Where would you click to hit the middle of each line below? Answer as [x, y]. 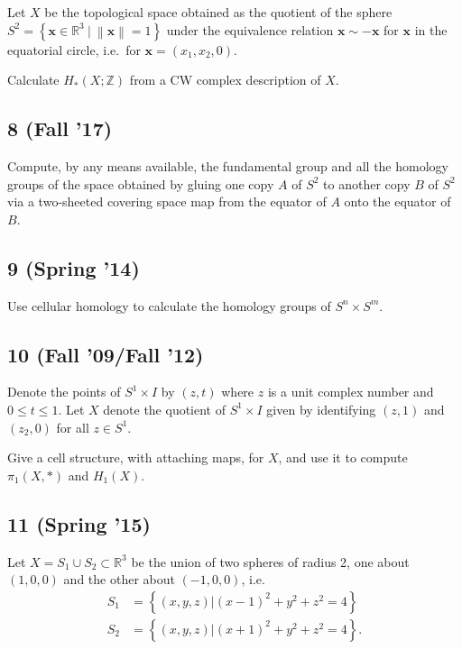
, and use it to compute [343, 457]
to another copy [367, 183]
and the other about [119, 579]
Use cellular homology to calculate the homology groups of [169, 305]
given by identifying [321, 409]
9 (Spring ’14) [74, 267]
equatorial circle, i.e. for [74, 49]
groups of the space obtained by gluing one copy [141, 183]
